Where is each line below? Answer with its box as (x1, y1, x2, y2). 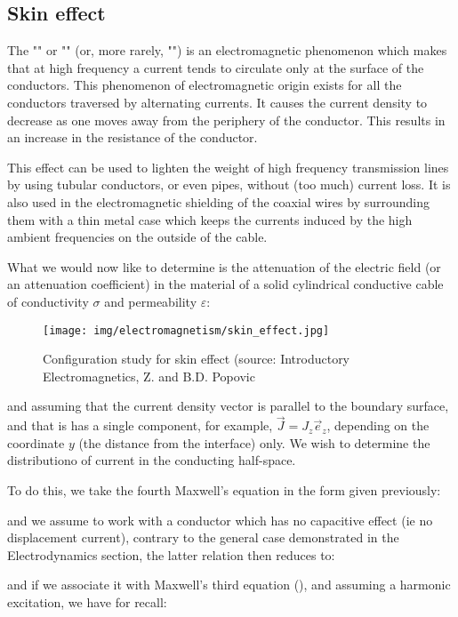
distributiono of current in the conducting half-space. (7, 451, 296, 469)
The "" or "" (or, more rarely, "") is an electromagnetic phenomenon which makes (7, 41, 447, 60)
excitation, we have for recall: (7, 592, 167, 611)
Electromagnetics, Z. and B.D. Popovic (43, 366, 255, 385)
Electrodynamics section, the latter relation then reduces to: (7, 545, 335, 564)
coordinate (7, 433, 65, 452)
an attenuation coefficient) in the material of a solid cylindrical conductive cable (7, 275, 444, 293)
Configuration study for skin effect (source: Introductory (43, 349, 350, 368)
